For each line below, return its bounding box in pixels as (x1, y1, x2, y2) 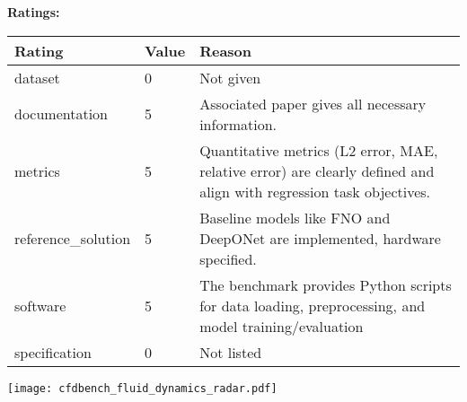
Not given (199, 66, 261, 88)
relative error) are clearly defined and (199, 160, 435, 181)
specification (14, 341, 92, 363)
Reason (199, 39, 252, 61)
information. (199, 113, 278, 135)
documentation (14, 103, 109, 125)
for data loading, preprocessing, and (199, 294, 426, 316)
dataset (14, 66, 60, 88)
